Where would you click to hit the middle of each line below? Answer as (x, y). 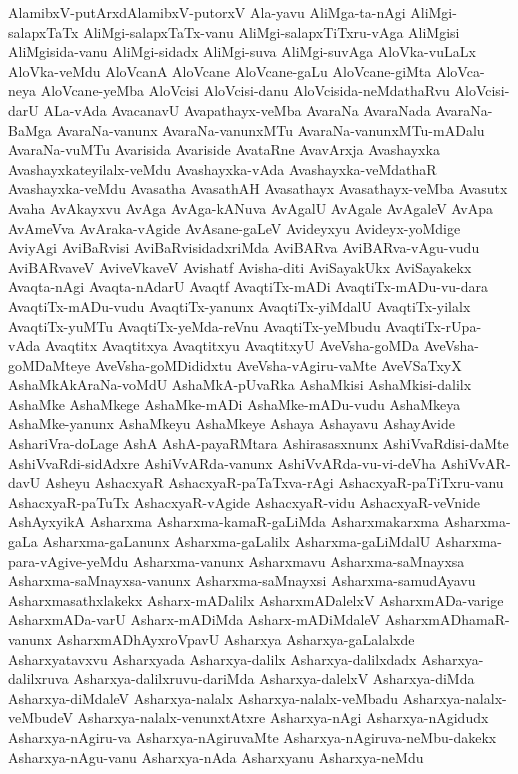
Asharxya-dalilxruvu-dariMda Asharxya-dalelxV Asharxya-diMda (274, 678)
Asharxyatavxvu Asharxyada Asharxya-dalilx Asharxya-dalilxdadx (212, 658)
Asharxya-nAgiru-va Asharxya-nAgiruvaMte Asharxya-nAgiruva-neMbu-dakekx (252, 736)
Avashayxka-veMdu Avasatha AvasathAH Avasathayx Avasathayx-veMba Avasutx (258, 188)
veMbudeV (40, 717)
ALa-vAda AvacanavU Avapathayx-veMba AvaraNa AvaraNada (237, 109)
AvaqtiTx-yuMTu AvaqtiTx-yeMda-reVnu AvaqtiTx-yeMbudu (194, 325)
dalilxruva (38, 678)
